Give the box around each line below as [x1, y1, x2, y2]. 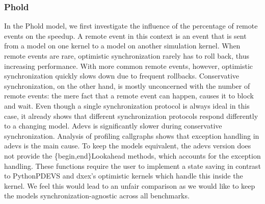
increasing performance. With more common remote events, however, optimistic [4, 60, 253, 71]
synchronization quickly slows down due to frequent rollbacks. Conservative [4, 70, 239, 81]
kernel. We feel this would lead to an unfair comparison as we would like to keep [4, 180, 255, 191]
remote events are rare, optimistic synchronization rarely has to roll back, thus [4, 50, 249, 61]
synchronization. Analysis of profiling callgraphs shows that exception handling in [4, 130, 259, 141]
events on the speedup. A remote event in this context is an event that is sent [4, 30, 247, 41]
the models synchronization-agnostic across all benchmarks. [4, 190, 190, 201]
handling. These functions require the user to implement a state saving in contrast [4, 160, 261, 171]
